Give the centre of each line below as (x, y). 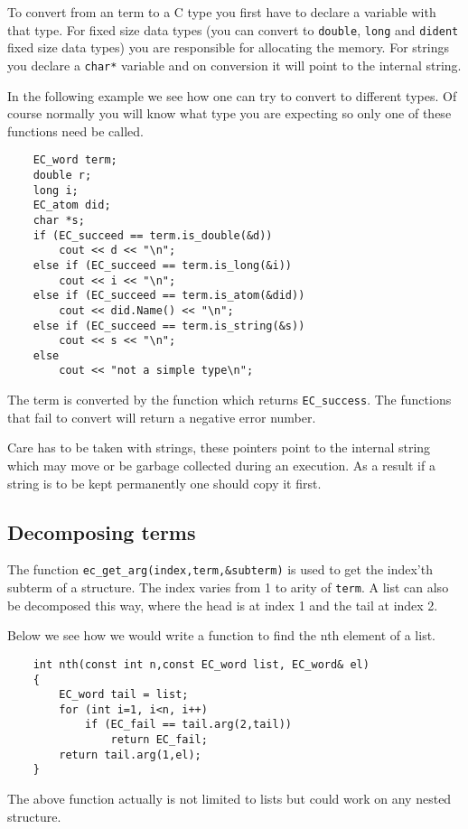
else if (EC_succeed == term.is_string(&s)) (169, 326)
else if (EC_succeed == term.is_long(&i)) (162, 265)
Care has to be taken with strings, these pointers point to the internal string (219, 447)
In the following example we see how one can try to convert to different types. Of (232, 95)
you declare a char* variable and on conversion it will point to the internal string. (234, 65)
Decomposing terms (102, 531)
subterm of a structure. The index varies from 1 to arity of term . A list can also (228, 587)
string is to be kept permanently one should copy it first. (164, 483)
